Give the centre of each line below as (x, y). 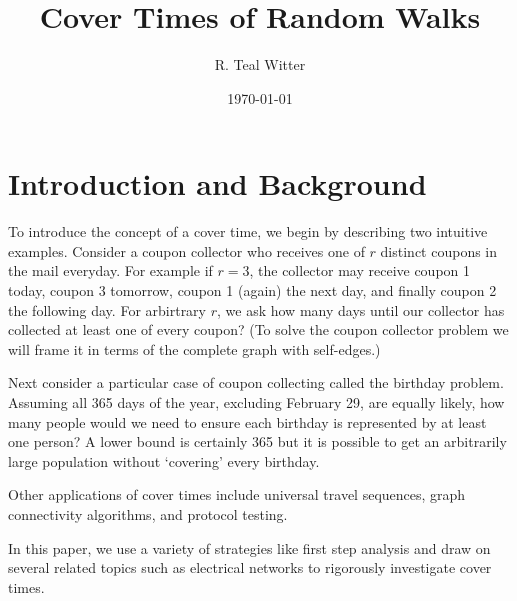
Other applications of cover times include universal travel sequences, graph (237, 494)
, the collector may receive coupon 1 (360, 270)
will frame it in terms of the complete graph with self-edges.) (194, 348)
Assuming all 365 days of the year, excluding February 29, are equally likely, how (256, 402)
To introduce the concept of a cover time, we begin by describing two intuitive (248, 231)
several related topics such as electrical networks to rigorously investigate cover (250, 567)
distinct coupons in (439, 250)
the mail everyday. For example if (110, 270)
